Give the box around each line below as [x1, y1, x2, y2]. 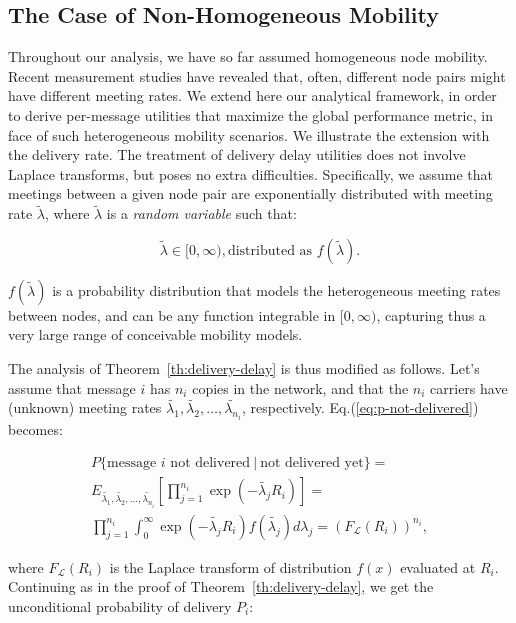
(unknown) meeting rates [8, 397, 162, 418]
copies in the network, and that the [192, 377, 409, 398]
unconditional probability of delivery [8, 595, 232, 616]
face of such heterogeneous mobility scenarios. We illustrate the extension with [8, 124, 490, 145]
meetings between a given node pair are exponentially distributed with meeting [8, 183, 493, 204]
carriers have [430, 377, 508, 398]
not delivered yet [260, 456, 364, 471]
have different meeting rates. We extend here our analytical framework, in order [8, 85, 497, 106]
